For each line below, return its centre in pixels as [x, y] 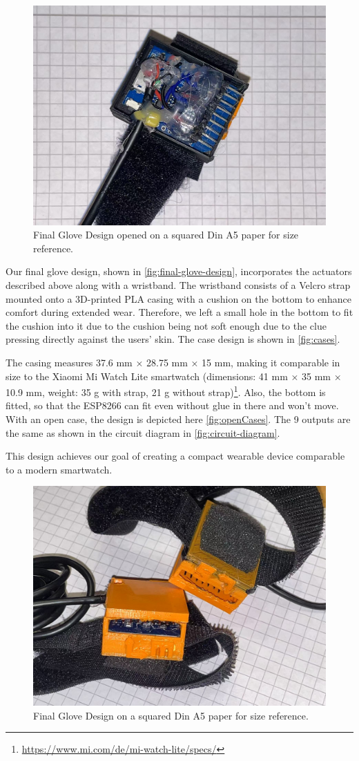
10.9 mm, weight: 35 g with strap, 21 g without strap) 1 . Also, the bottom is [166, 391]
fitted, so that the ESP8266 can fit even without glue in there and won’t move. [172, 405]
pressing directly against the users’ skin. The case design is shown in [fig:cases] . [173, 339]
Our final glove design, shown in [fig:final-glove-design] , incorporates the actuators [179, 271]
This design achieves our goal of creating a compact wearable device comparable [175, 456]
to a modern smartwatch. [59, 469]
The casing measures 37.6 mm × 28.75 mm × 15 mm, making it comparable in [173, 362]
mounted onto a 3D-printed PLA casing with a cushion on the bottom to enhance [178, 298]
